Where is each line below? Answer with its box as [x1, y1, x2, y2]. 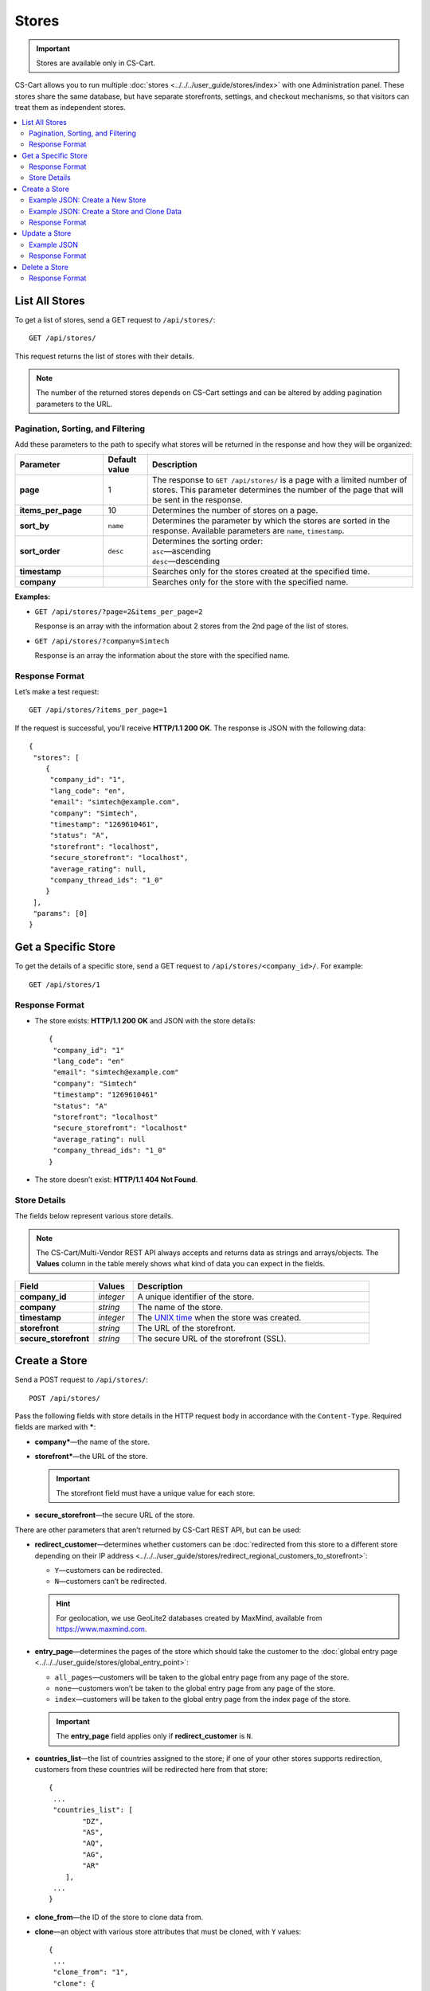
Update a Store [21, 229, 72, 238]
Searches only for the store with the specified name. [151, 577, 349, 588]
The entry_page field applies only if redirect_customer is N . [56, 1731, 253, 1741]
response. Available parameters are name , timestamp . [151, 526, 345, 537]
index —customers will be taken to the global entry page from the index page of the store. [54, 1695, 351, 1704]
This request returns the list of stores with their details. [14, 351, 194, 361]
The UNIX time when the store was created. [137, 1312, 302, 1323]
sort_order [19, 546, 61, 557]
